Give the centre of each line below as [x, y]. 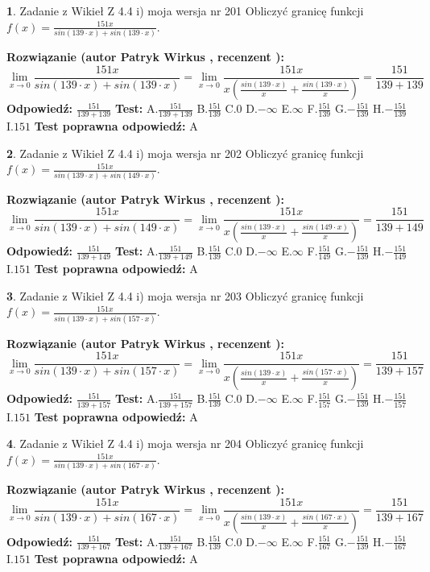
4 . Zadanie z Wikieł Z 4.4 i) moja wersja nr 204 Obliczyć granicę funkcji [185, 444]
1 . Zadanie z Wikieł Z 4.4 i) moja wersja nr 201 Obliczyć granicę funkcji [185, 10]
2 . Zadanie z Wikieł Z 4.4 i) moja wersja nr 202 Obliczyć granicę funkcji [185, 153]
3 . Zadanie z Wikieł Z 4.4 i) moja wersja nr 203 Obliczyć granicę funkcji [185, 295]
